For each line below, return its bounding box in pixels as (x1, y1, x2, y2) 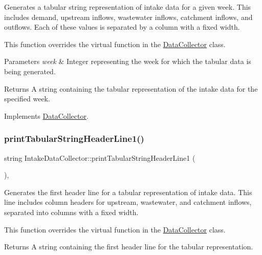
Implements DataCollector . (4, 110, 89, 121)
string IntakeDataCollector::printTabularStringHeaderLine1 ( (4, 152, 195, 163)
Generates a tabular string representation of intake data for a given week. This (4, 2, 251, 12)
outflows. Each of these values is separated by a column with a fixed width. (4, 22, 240, 32)
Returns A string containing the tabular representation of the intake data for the (4, 83, 258, 94)
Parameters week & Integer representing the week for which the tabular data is (4, 56, 251, 67)
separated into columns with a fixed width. (4, 206, 139, 217)
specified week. (4, 93, 50, 104)
